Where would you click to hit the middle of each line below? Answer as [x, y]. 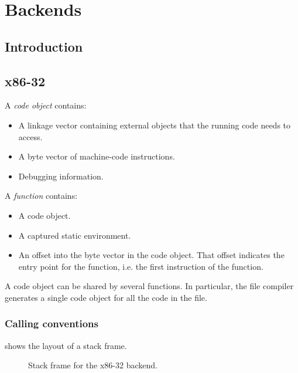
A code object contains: [46, 105]
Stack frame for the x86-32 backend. [93, 365]
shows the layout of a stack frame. [66, 345]
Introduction [44, 46]
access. [30, 136]
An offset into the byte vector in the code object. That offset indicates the [151, 255]
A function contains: [41, 196]
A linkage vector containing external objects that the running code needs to [155, 125]
